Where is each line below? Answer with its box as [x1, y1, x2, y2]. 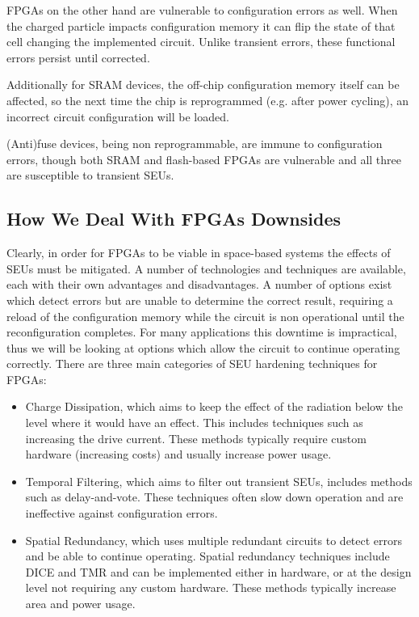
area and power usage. [25, 595, 136, 612]
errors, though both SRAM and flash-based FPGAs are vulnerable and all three [6, 150, 401, 167]
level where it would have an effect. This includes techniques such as [25, 414, 363, 431]
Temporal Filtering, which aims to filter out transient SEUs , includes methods [25, 472, 413, 489]
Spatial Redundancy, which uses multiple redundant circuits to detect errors [25, 531, 403, 548]
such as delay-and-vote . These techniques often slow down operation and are [25, 488, 404, 505]
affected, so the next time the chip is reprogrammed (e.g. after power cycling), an [6, 91, 409, 108]
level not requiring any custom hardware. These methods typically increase [25, 579, 396, 596]
